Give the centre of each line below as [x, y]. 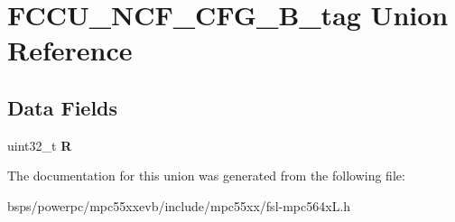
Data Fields [63, 107]
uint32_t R [40, 145]
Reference [70, 50]
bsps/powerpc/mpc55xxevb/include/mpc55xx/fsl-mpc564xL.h [179, 205]
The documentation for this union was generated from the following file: [206, 176]
